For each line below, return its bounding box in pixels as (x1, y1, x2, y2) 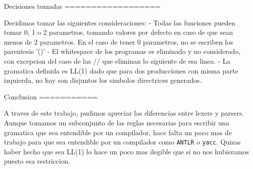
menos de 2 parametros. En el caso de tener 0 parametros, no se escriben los (4, 36, 233, 47)
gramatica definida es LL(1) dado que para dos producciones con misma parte (4, 65, 238, 75)
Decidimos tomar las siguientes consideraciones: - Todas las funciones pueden (4, 17, 235, 27)
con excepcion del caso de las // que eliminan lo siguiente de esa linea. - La (4, 55, 230, 66)
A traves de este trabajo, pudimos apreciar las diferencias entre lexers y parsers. (4, 108, 244, 118)
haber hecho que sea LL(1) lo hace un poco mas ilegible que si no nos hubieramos (4, 146, 249, 156)
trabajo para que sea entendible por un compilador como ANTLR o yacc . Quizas (4, 137, 241, 147)
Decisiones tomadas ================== (4, 1, 161, 11)
